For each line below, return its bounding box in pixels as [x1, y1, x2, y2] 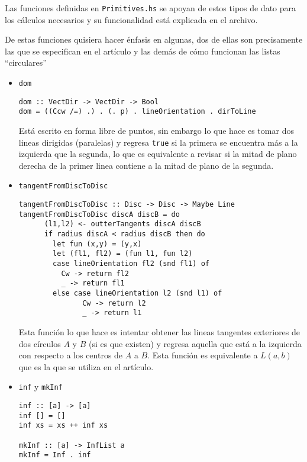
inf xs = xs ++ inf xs [18, 421, 108, 430]
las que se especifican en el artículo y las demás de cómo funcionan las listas [5, 44, 280, 57]
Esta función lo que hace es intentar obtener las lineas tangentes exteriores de [18, 325, 300, 338]
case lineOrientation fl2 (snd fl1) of [53, 259, 209, 268]
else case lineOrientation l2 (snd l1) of [53, 289, 222, 297]
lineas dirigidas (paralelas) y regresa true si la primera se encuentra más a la [18, 136, 298, 148]
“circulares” [5, 56, 47, 69]
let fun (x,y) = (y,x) [53, 239, 142, 248]
